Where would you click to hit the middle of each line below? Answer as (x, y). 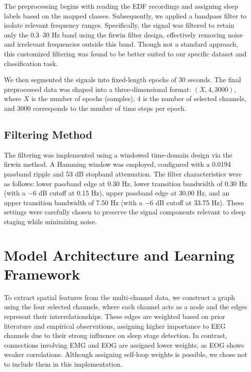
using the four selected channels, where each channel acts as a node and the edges (125, 307)
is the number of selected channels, (195, 98)
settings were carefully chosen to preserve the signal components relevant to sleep (125, 212)
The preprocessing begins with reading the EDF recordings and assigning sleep (121, 6)
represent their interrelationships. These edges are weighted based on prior (115, 316)
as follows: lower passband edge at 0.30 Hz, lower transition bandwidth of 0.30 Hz (125, 183)
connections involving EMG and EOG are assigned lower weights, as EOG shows (124, 345)
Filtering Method (48, 134)
